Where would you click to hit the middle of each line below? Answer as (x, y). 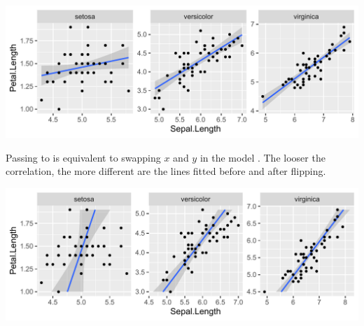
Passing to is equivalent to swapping (83, 157)
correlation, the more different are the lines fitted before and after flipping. (166, 171)
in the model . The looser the (262, 157)
